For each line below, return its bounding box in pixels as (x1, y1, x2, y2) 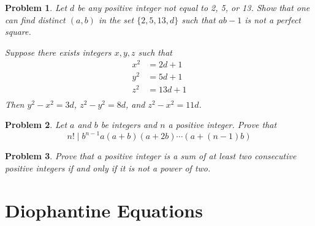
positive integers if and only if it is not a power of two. (5, 162, 211, 175)
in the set (98, 13, 134, 26)
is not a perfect (245, 13, 301, 26)
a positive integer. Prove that (168, 118, 277, 131)
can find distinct (5, 13, 66, 26)
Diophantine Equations (5, 197, 203, 222)
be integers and (101, 118, 157, 131)
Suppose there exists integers (5, 45, 112, 58)
